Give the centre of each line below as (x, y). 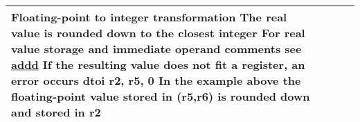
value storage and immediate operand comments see (156, 49)
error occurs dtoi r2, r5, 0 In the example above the (156, 80)
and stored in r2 (56, 112)
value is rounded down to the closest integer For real (158, 33)
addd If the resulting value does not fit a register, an (158, 64)
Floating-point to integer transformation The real (149, 17)
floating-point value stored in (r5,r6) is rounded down (161, 96)
